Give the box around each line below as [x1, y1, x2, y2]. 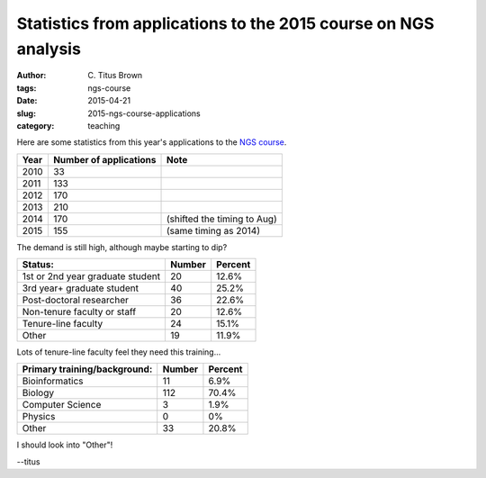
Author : [16, 70, 47, 81]
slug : [16, 108, 36, 119]
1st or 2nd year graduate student [22, 270, 161, 283]
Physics [22, 410, 56, 423]
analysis [16, 39, 81, 59]
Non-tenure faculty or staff [22, 306, 137, 319]
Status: [22, 258, 54, 271]
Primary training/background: [22, 363, 153, 375]
